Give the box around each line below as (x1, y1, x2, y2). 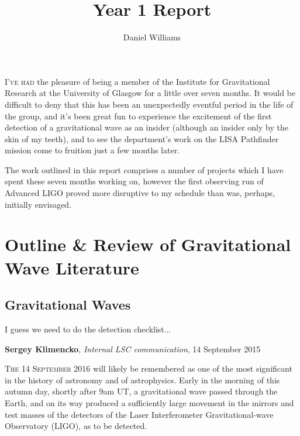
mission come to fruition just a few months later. (5, 144, 180, 156)
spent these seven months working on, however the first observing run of (5, 175, 264, 187)
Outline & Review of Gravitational (5, 232, 291, 256)
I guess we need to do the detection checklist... (5, 323, 171, 335)
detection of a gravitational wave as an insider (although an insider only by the (5, 121, 288, 133)
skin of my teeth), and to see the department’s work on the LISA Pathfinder (5, 132, 279, 145)
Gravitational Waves (5, 296, 131, 314)
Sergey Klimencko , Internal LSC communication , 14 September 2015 (5, 342, 261, 355)
